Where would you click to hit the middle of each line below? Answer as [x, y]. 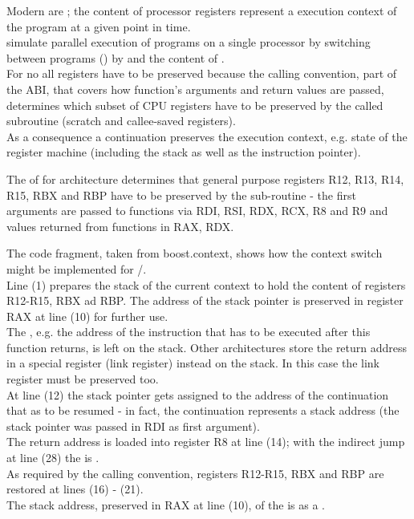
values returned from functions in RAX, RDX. [120, 226]
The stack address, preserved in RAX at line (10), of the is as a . [166, 504]
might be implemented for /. [77, 268]
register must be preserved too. [83, 379]
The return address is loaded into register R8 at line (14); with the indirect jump [206, 442]
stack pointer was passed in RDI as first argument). [133, 426]
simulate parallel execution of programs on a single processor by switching [189, 42]
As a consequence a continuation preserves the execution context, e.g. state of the [207, 136]
